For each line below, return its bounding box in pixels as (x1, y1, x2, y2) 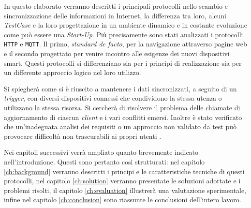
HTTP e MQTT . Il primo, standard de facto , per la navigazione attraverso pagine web (4, 39, 247, 49)
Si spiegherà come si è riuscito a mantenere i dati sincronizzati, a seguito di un (4, 83, 237, 93)
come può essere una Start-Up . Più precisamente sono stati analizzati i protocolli (4, 29, 243, 39)
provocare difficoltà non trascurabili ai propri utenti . (4, 131, 162, 141)
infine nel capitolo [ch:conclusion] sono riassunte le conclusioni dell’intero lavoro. (4, 194, 241, 205)
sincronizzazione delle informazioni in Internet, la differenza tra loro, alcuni (4, 10, 226, 20)
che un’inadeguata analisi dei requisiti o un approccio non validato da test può (4, 121, 237, 132)
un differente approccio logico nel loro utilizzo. (4, 67, 141, 77)
